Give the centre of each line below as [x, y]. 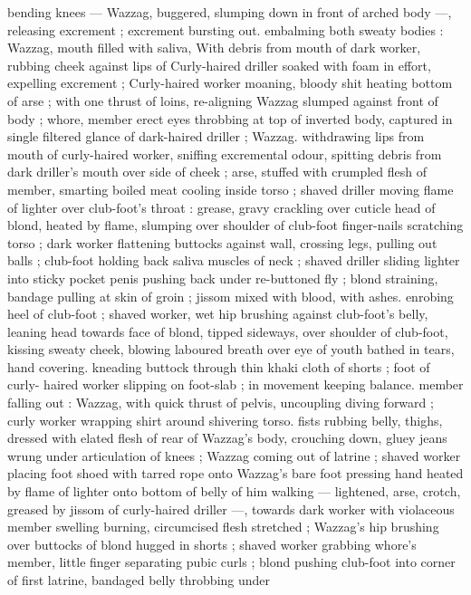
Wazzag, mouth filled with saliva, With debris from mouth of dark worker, [214, 48]
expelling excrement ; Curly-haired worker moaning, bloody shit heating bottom [230, 83]
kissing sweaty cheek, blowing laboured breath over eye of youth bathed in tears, [231, 349]
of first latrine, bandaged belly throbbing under [139, 580]
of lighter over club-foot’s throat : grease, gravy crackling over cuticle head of [221, 207]
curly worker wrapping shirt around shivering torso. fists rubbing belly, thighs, [225, 420]
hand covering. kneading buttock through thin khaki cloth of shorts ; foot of [219, 366]
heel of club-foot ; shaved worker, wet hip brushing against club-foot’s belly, [218, 314]
